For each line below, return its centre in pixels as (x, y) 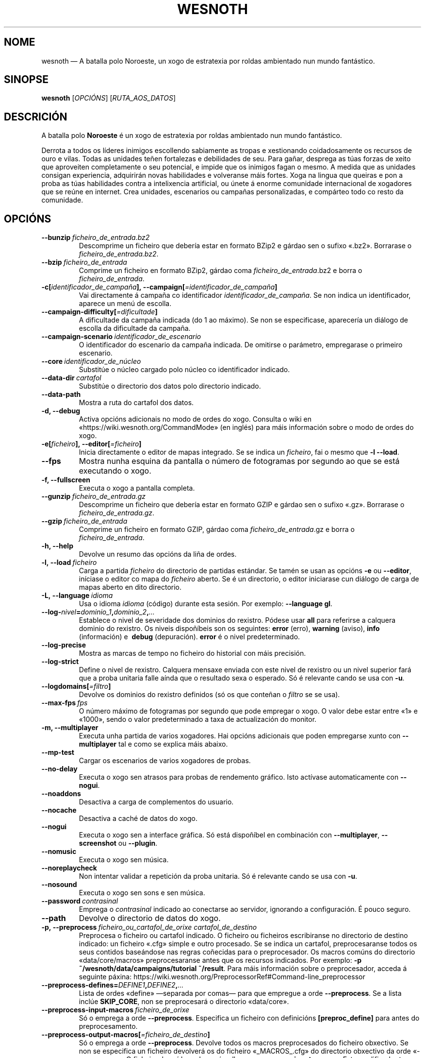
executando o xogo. (115, 471)
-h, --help (57, 546)
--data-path (61, 394)
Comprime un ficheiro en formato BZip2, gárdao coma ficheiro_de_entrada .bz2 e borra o (221, 271)
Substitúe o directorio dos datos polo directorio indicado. (170, 386)
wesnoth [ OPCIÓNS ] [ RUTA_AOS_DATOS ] (109, 98)
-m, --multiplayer (70, 728)
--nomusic (59, 852)
